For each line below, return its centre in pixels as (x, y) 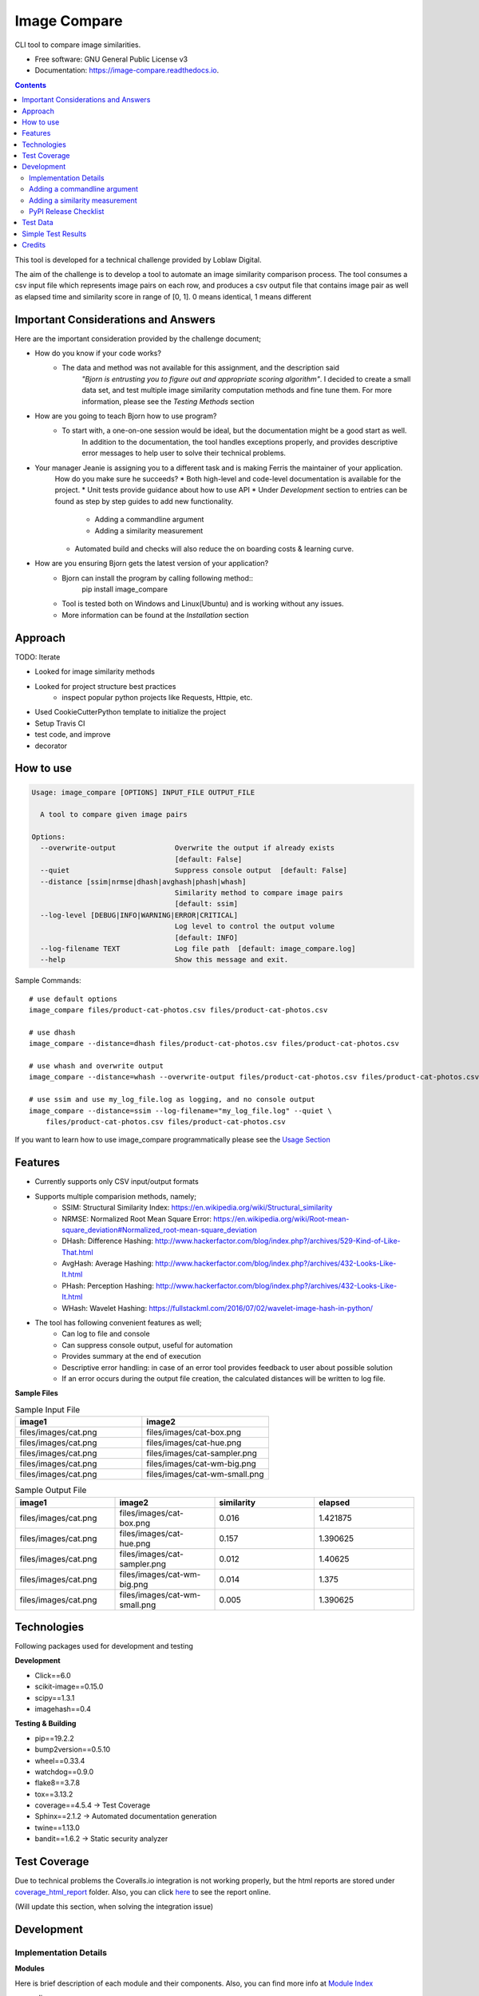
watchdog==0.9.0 (64, 1772)
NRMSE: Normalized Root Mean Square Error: (137, 1218)
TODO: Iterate (38, 657)
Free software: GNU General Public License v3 (111, 59)
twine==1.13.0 (57, 1828)
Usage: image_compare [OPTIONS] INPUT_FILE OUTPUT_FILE (143, 792)
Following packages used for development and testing (104, 1646)
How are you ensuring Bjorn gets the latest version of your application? (152, 564)
